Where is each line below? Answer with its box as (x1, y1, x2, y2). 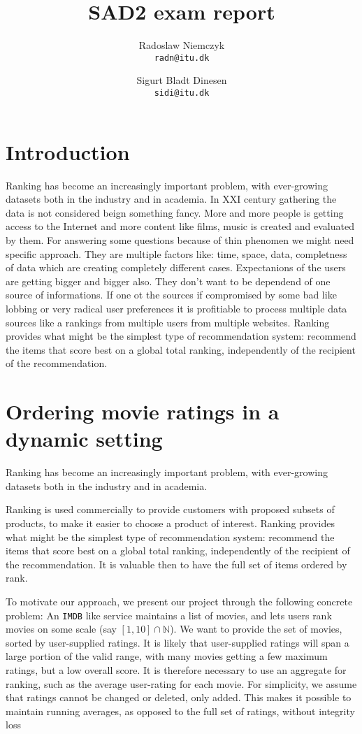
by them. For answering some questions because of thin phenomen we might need (6, 232, 354, 247)
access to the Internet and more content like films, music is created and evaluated (6, 219, 354, 233)
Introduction (6, 137, 130, 166)
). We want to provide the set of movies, (170, 621, 342, 636)
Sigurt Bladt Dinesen (136, 73, 227, 87)
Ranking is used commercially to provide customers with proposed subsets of (6, 502, 335, 517)
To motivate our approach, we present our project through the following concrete (6, 593, 353, 608)
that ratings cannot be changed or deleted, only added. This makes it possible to (6, 690, 352, 705)
